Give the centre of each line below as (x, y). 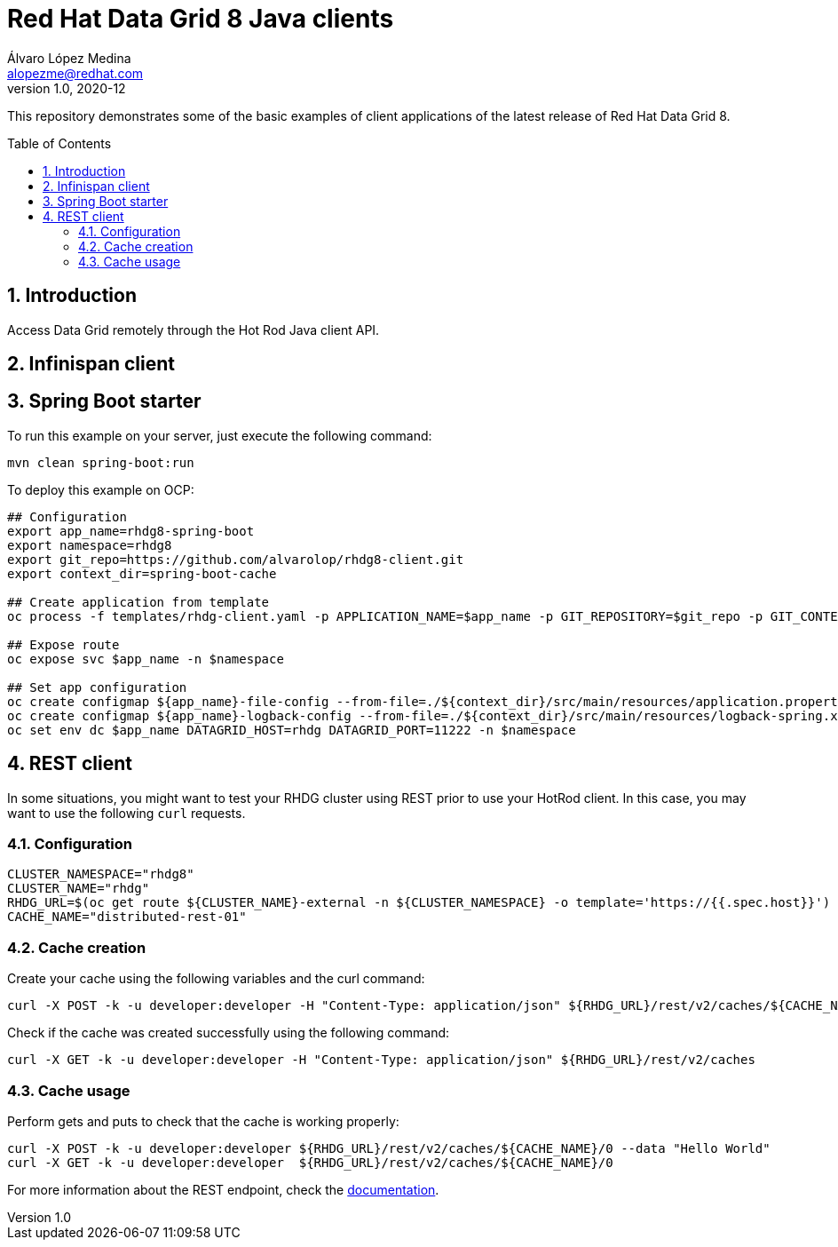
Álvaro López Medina (69, 58)
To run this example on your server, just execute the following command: (220, 435)
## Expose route (63, 644)
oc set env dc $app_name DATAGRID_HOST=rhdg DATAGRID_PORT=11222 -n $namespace (292, 730)
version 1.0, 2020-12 (67, 88)
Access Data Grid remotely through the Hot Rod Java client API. (194, 330)
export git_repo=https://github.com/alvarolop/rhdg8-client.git (236, 559)
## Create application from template (138, 602)
